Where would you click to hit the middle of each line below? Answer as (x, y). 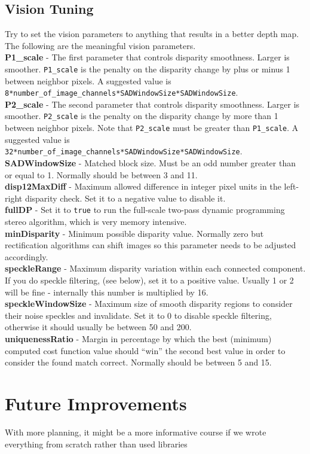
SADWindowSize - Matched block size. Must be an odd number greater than (150, 163)
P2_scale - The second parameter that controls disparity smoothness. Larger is (152, 104)
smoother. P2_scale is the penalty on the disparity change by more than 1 (142, 116)
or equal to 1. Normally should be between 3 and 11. (101, 174)
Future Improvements (96, 403)
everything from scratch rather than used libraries (96, 444)
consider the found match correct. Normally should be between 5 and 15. (138, 362)
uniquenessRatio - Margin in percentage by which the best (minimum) (138, 339)
